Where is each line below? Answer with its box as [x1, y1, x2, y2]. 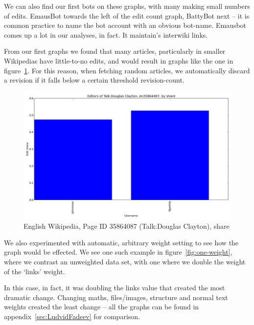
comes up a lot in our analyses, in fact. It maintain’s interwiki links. [4, 29, 208, 40]
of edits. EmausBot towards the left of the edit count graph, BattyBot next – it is [4, 10, 250, 21]
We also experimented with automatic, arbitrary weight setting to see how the [4, 237, 239, 247]
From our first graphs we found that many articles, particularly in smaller [4, 46, 226, 56]
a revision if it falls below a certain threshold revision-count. [4, 75, 185, 85]
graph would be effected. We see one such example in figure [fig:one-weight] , [4, 247, 232, 257]
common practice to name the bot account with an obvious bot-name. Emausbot [4, 20, 247, 30]
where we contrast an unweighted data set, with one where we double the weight [4, 256, 246, 266]
